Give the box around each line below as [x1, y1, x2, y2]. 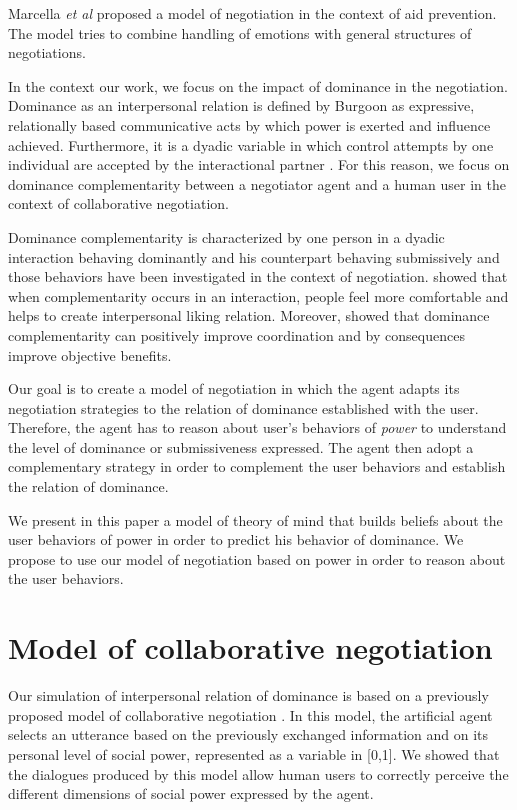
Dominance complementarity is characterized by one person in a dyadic [8, 226, 445, 247]
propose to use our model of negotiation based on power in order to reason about [8, 548, 506, 569]
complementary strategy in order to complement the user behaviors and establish [8, 456, 506, 477]
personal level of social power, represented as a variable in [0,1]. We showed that [8, 743, 500, 764]
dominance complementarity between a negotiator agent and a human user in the [8, 173, 506, 194]
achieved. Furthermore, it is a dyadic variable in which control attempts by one [8, 134, 494, 155]
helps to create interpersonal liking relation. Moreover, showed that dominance [8, 305, 490, 326]
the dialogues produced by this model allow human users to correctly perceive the [8, 763, 509, 784]
